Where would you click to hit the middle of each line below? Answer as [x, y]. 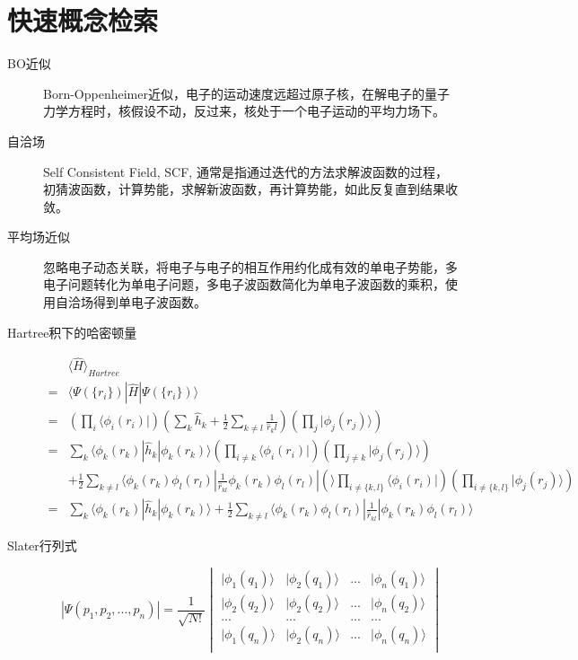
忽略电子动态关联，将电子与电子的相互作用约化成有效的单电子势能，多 [250, 266]
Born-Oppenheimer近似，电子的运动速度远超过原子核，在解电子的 [234, 93]
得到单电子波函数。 [149, 302]
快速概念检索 [83, 20]
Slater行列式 [42, 546]
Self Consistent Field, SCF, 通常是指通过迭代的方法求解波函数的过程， [245, 171]
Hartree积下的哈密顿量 [72, 332]
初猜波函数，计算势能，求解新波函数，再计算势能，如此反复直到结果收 [250, 189]
